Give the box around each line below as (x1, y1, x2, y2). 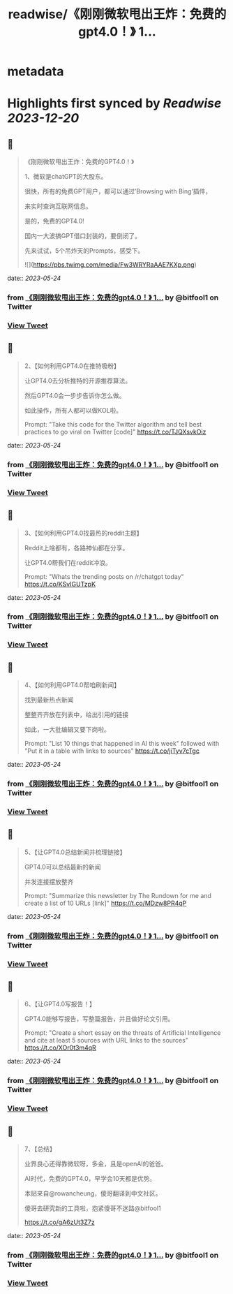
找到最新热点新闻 (24, 696, 74, 704)
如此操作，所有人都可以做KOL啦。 (24, 406, 123, 414)
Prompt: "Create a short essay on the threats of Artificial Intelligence (24, 1029, 221, 1037)
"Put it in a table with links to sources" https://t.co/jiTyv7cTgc (24, 747, 200, 755)
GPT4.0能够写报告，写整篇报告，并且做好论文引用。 (24, 1015, 174, 1023)
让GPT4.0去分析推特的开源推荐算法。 (24, 376, 132, 385)
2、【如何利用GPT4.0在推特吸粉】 (24, 361, 120, 370)
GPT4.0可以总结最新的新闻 (24, 862, 101, 871)
